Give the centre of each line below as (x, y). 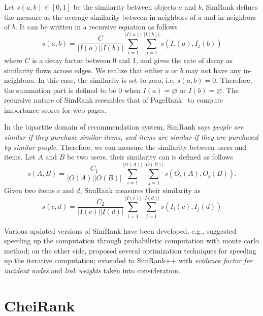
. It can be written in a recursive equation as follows (96, 27)
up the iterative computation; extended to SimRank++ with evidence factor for (128, 260)
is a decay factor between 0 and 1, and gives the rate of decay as (133, 60)
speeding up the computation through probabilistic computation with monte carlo (131, 241)
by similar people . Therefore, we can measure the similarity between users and (125, 147)
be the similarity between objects (125, 7)
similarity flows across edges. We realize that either (84, 70)
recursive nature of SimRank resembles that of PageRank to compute (114, 100)
